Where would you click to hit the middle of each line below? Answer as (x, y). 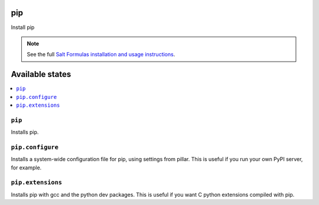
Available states (41, 74)
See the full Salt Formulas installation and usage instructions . (101, 55)
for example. (26, 167)
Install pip (23, 27)
